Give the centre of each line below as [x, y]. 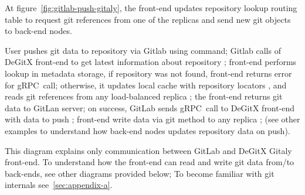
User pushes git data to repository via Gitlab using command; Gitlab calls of [143, 50]
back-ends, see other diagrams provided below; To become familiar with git [140, 173]
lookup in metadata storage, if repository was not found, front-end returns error [148, 73]
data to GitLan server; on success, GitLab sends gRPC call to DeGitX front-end [150, 107]
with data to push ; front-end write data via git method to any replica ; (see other [152, 119]
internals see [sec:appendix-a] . [59, 185]
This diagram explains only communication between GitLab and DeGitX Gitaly [148, 150]
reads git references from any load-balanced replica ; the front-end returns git [144, 96]
